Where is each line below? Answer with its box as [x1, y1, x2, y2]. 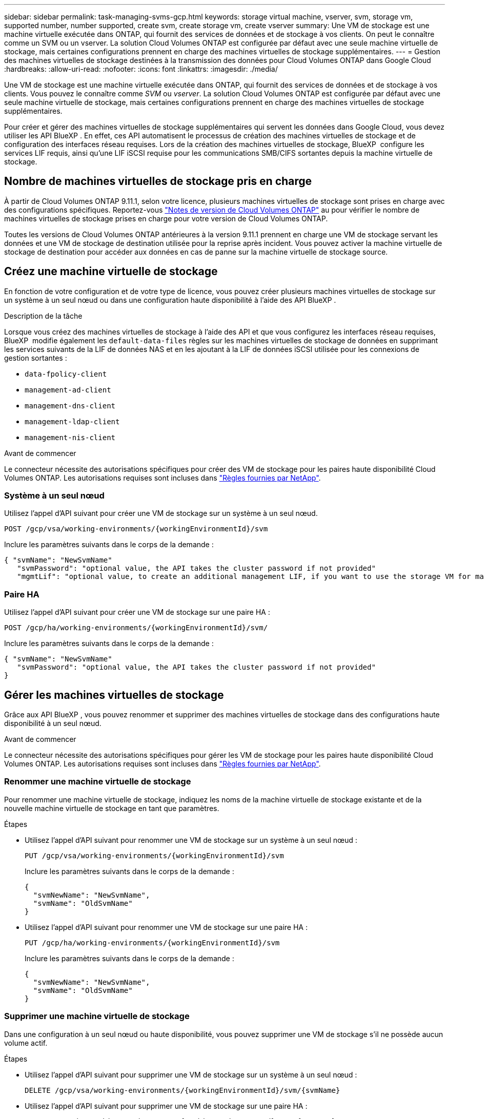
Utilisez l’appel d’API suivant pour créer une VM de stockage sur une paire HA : [4, 608, 270, 617]
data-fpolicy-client [25, 369, 107, 378]
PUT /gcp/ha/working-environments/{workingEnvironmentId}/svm [25, 938, 280, 947]
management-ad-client [25, 385, 111, 394]
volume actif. [4, 1038, 48, 1047]
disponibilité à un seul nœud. [4, 719, 102, 728]
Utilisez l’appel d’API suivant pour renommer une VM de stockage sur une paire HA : [25, 922, 308, 931]
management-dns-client [25, 401, 116, 410]
